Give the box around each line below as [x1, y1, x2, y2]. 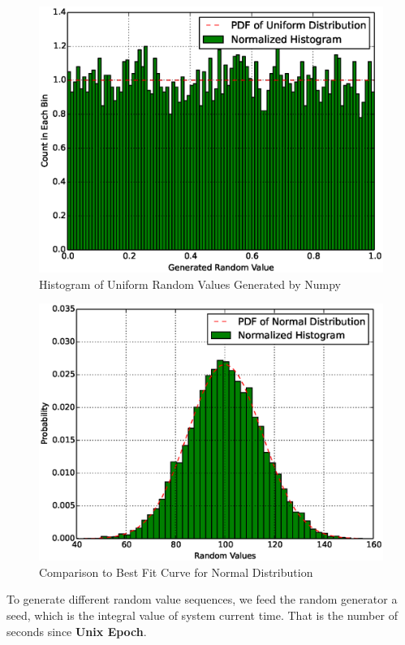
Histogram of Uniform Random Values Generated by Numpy [39, 275, 341, 292]
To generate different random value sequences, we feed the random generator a [6, 591, 398, 608]
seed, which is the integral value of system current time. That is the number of [6, 607, 398, 624]
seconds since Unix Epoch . [6, 622, 147, 639]
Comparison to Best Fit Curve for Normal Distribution [39, 563, 313, 580]
